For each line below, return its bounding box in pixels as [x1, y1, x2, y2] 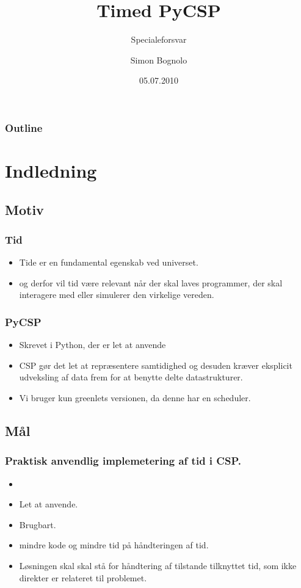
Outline [5, 120, 43, 135]
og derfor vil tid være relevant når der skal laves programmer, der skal [19, 276, 283, 289]
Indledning [5, 158, 97, 183]
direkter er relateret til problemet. [19, 571, 147, 584]
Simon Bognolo [130, 53, 187, 66]
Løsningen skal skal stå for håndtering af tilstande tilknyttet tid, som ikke [19, 559, 297, 572]
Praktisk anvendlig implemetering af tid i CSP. [5, 453, 241, 468]
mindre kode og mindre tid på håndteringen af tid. [19, 539, 209, 551]
